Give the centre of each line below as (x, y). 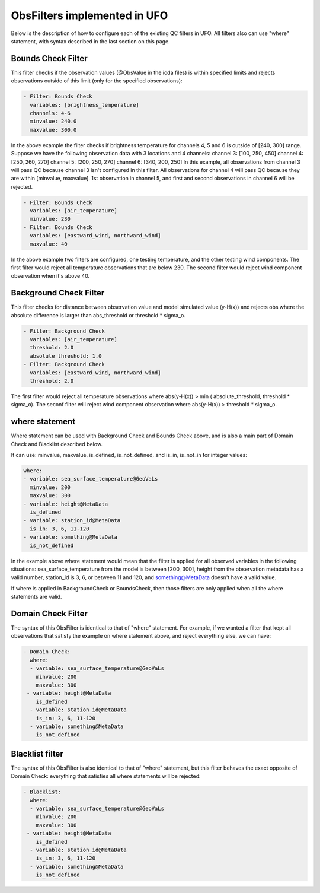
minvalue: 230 (50, 219)
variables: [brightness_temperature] (84, 105)
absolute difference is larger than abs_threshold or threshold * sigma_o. (98, 315)
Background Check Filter (58, 293)
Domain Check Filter (49, 613)
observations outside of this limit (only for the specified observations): (97, 81)
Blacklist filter (37, 754)
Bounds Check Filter (49, 58)
